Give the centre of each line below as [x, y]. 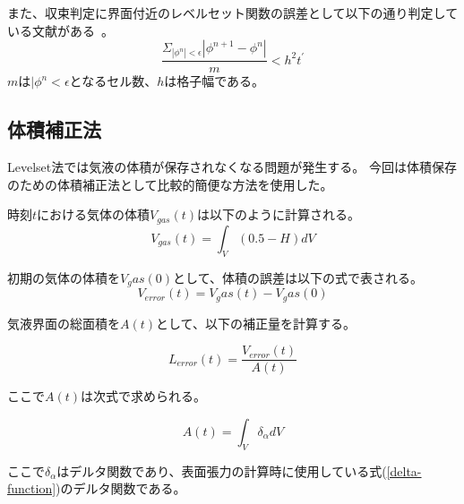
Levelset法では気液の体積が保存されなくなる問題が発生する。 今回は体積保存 [232, 167]
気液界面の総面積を [64, 323]
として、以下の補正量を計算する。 [256, 323]
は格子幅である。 [215, 81]
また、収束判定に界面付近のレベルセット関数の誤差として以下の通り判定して [233, 13]
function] [32, 488]
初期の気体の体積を [64, 277]
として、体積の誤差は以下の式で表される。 [298, 277]
